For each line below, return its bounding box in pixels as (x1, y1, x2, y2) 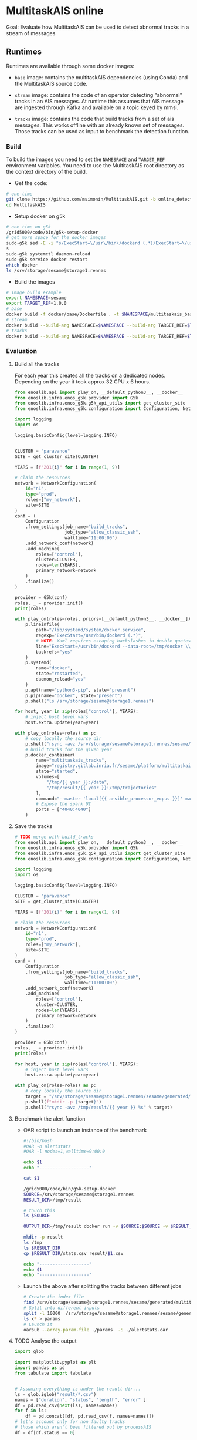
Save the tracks (14, 823, 53, 830)
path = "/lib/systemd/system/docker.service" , (36, 627, 147, 633)
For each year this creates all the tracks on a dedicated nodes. (14, 372, 166, 379)
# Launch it (23, 1321, 53, 1327)
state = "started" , (36, 768, 78, 775)
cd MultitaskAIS (6, 201, 46, 208)
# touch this (23, 1207, 56, 1213)
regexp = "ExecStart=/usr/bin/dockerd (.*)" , (36, 632, 144, 638)
